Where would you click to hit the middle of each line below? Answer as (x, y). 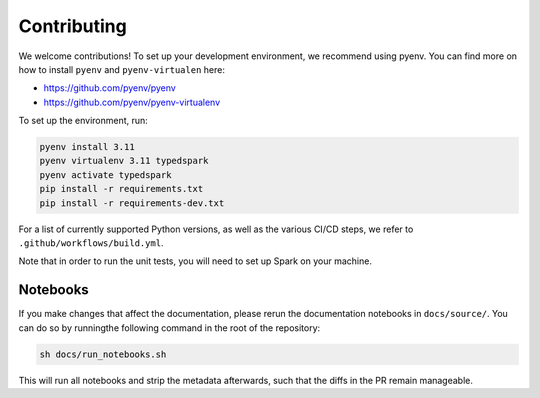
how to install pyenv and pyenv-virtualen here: (121, 69)
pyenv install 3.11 (87, 147)
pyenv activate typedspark (105, 174)
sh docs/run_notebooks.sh (103, 354)
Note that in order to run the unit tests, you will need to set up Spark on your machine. (195, 261)
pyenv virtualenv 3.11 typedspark (124, 161)
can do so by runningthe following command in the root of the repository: (169, 327)
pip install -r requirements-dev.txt (132, 203)
